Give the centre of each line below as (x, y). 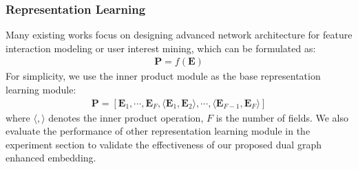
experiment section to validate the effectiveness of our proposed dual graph (164, 144)
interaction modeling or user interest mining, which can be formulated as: (161, 48)
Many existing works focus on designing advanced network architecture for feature (179, 35)
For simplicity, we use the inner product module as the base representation (163, 76)
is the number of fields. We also (282, 117)
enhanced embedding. (51, 158)
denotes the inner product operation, (126, 117)
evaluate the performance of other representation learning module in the (158, 131)
